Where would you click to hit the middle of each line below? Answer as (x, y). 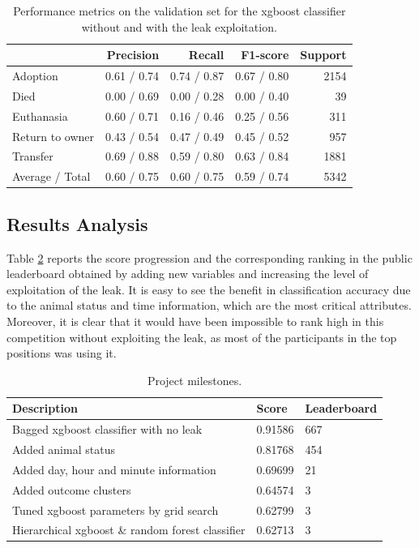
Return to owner (53, 136)
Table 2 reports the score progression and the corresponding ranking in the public (209, 257)
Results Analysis (77, 223)
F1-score (265, 55)
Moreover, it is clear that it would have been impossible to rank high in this (195, 321)
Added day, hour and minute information (114, 469)
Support (323, 55)
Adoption (35, 76)
